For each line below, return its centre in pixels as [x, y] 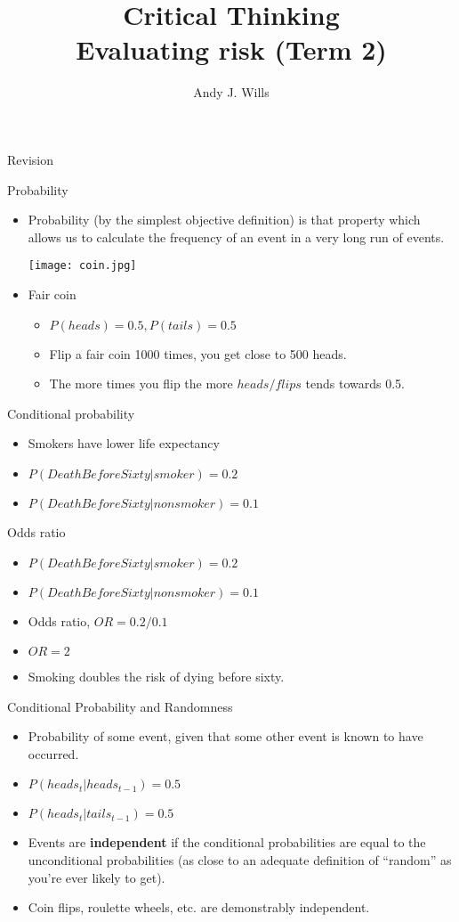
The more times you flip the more [141, 383]
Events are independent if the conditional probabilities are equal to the [227, 842]
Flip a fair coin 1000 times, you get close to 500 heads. [198, 353]
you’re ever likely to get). [97, 877]
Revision [30, 159]
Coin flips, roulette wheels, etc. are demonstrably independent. [199, 907]
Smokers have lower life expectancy [124, 443]
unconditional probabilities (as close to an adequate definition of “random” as [240, 860]
